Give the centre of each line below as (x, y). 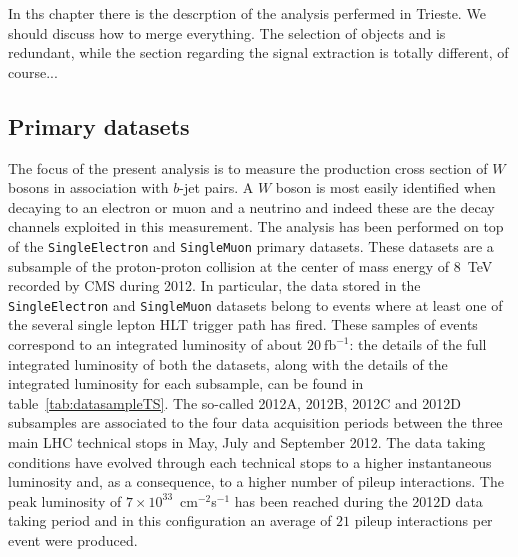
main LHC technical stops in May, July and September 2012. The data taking (247, 442)
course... (33, 71)
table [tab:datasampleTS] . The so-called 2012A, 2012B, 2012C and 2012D (234, 402)
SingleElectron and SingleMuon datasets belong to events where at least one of (255, 304)
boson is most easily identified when (385, 187)
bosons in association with (88, 187)
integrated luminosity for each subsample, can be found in (186, 383)
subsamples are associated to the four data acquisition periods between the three (255, 422)
